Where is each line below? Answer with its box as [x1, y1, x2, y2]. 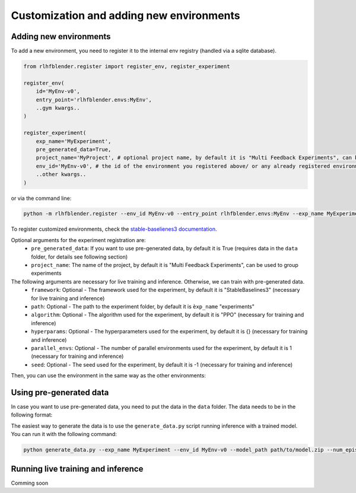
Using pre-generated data [11, 387, 109, 397]
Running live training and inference [11, 463, 144, 474]
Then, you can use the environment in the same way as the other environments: [11, 372, 206, 379]
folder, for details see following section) [31, 253, 128, 260]
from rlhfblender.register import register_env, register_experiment [23, 63, 230, 70]
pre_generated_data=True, [36, 146, 112, 152]
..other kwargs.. [36, 171, 87, 178]
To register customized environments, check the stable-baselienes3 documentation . [11, 225, 217, 233]
